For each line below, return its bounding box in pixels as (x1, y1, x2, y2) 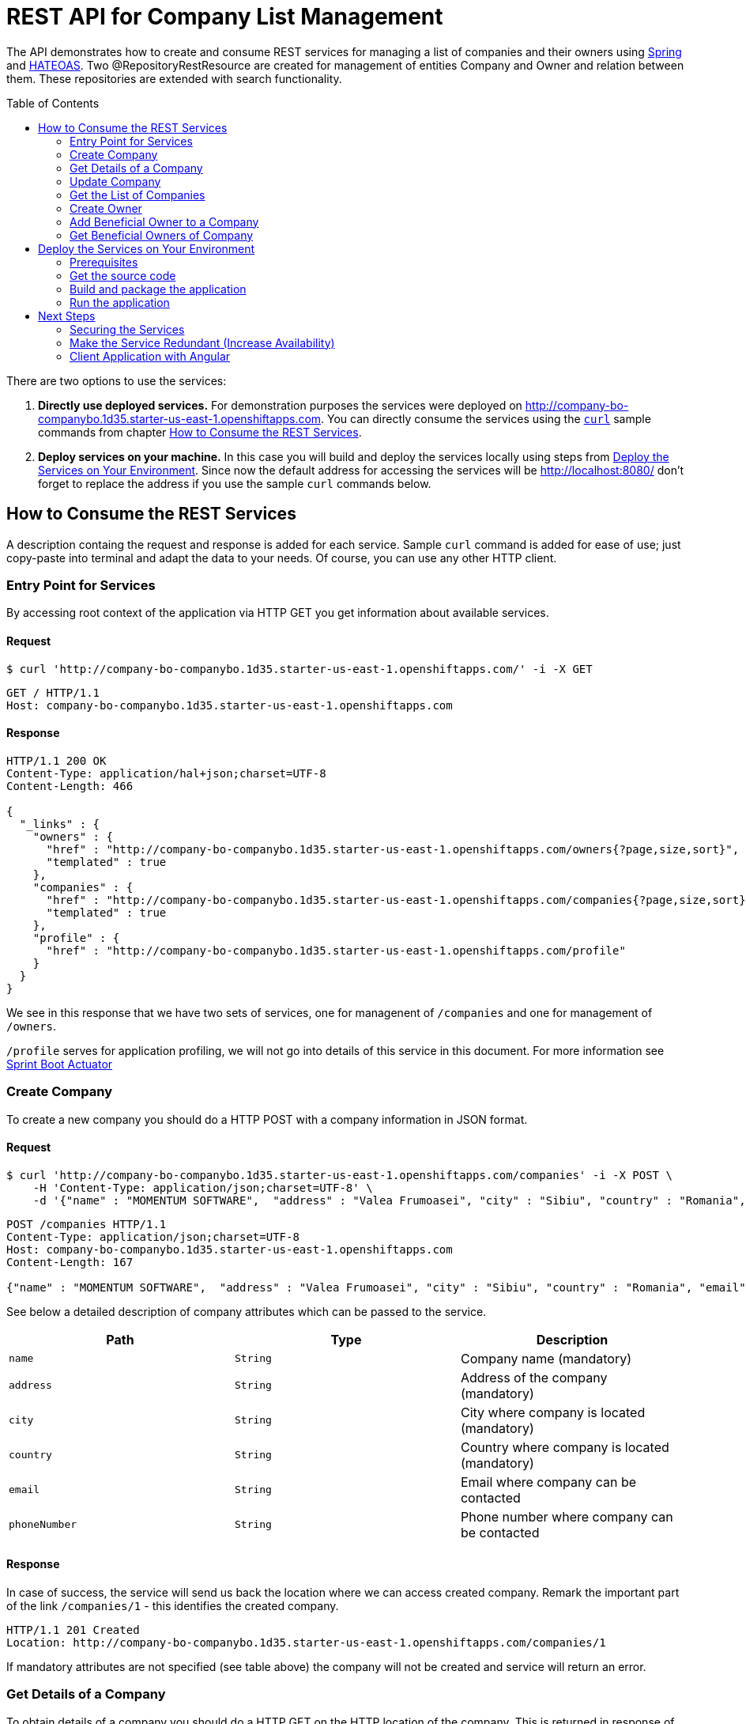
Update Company (70, 174, 161, 188)
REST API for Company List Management (6, 3, 443, 30)
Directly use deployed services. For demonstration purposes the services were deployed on (38, 398, 522, 412)
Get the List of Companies (70, 187, 205, 202)
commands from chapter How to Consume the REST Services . (38, 425, 362, 439)
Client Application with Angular (70, 349, 231, 363)
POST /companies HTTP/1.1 (6, 1217, 167, 1231)
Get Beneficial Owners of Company (70, 228, 254, 242)
